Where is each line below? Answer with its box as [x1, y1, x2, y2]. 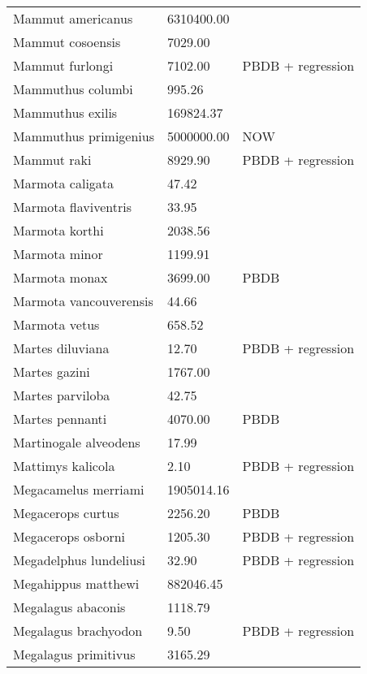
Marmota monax [13, 268, 108, 287]
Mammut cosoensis [13, 32, 121, 51]
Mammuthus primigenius [13, 127, 155, 145]
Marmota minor [13, 244, 103, 263]
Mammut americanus [13, 9, 133, 28]
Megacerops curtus [13, 503, 119, 522]
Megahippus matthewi [13, 574, 140, 593]
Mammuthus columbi [13, 80, 133, 98]
